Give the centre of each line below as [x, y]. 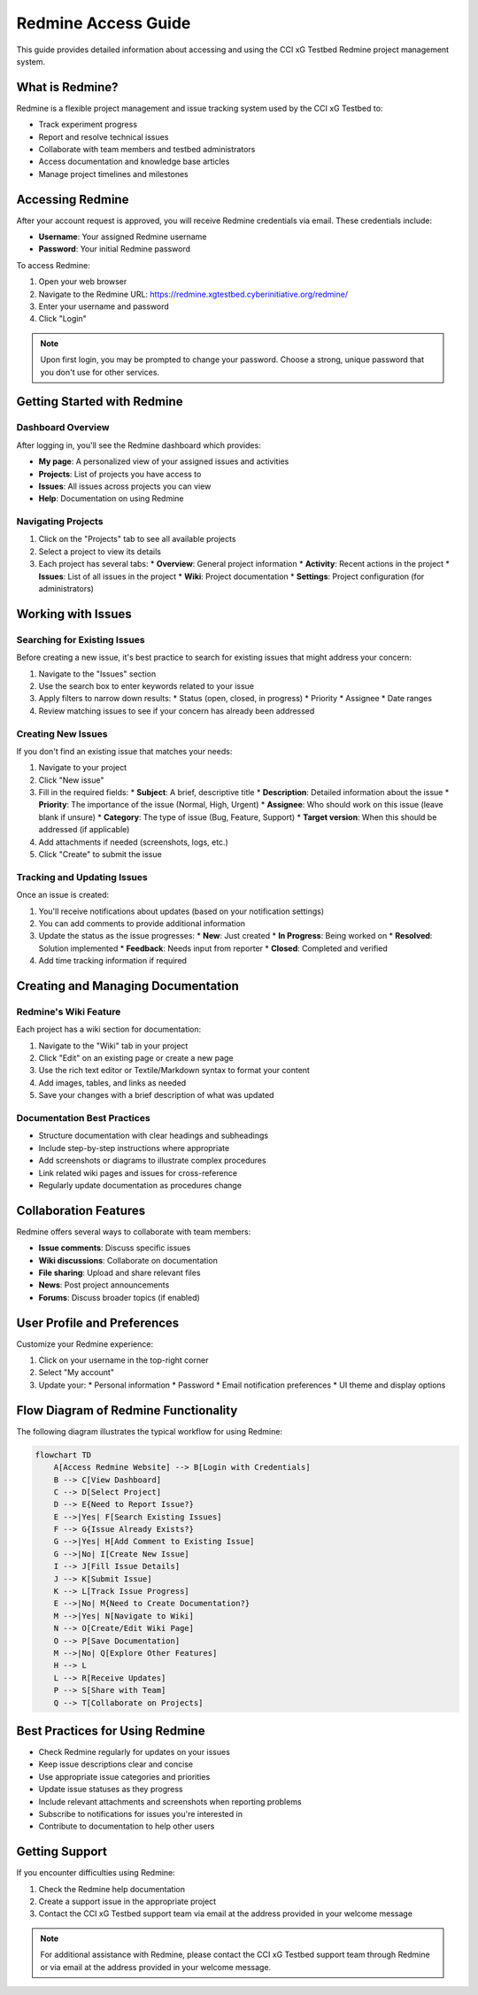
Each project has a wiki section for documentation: [109, 1029]
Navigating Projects [60, 522]
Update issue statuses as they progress [111, 1790]
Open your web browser [83, 282]
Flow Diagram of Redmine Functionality [127, 1410]
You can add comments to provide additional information [142, 923]
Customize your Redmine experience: [85, 1344]
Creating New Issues [62, 733]
